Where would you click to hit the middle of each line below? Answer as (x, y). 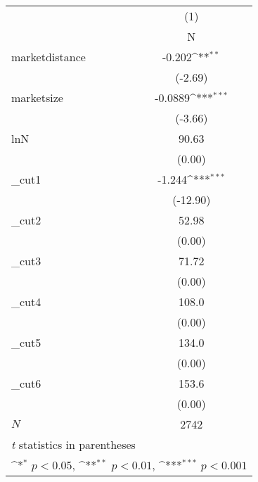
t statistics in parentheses (73, 444)
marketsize (37, 97)
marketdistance (49, 57)
